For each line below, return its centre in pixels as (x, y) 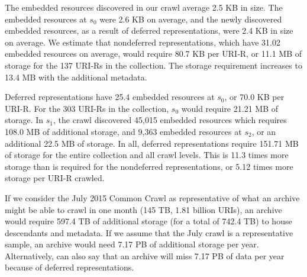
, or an (264, 131)
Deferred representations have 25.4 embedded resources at (110, 97)
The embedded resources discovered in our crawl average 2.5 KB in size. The (144, 7)
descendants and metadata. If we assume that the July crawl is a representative (149, 232)
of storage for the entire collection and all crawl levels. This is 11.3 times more (147, 155)
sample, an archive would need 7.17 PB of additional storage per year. (132, 244)
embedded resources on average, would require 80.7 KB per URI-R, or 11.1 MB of (153, 54)
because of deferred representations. (70, 267)
